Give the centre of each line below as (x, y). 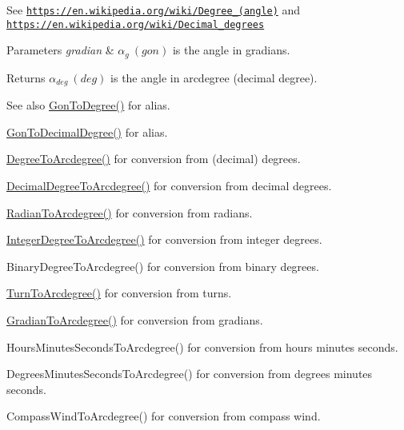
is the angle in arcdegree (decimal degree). (214, 77)
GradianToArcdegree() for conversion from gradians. (135, 319)
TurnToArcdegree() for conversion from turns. (119, 293)
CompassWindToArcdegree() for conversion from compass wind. (164, 416)
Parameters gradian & (60, 50)
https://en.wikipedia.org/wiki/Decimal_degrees (136, 24)
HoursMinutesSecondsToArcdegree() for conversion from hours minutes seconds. (202, 346)
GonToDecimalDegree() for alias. (87, 131)
